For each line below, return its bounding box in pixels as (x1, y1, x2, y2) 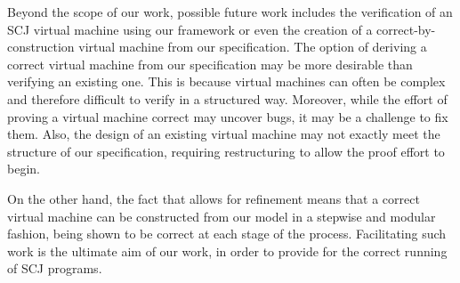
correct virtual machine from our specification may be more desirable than (7, 54, 413, 73)
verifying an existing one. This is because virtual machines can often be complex (7, 72, 446, 91)
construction (7, 37, 75, 56)
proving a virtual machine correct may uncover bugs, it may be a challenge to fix (7, 107, 448, 125)
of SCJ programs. (7, 259, 102, 278)
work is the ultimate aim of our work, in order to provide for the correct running (7, 241, 448, 260)
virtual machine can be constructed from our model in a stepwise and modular (7, 206, 436, 225)
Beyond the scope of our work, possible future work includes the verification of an (7, 3, 453, 20)
